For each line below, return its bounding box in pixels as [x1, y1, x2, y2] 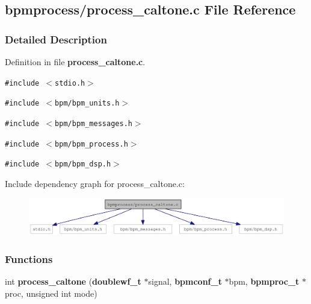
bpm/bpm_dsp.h [55, 160, 111, 169]
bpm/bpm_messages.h [55, 119, 132, 128]
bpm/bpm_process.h [55, 139, 128, 148]
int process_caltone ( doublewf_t [5, 274, 141, 287]
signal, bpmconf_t [148, 274, 222, 287]
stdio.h [55, 78, 85, 87]
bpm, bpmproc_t [229, 274, 300, 287]
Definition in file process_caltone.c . [5, 55, 146, 68]
